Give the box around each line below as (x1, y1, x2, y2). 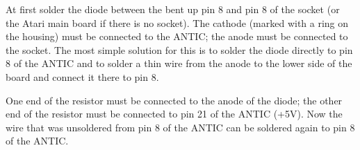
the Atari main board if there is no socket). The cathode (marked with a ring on (6, 15, 349, 30)
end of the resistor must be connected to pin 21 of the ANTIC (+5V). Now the (6, 106, 343, 121)
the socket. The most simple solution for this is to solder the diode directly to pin (6, 42, 353, 57)
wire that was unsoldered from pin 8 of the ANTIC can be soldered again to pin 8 (6, 120, 355, 134)
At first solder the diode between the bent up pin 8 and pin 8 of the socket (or (6, 2, 340, 16)
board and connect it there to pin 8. (6, 69, 159, 84)
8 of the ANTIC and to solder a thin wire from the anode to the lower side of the (6, 56, 352, 71)
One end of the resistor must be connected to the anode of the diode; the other (6, 93, 343, 107)
